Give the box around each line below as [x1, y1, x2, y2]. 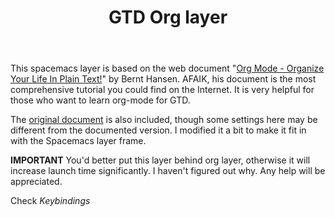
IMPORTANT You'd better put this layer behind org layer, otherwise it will [10, 154, 311, 166]
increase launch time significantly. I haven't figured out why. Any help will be [10, 165, 326, 177]
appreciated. [10, 176, 63, 188]
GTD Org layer [108, 6, 228, 29]
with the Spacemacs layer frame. [10, 135, 147, 147]
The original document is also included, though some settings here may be [10, 114, 318, 126]
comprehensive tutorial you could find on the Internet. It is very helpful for [10, 84, 315, 96]
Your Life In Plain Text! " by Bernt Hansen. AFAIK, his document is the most [10, 73, 317, 85]
